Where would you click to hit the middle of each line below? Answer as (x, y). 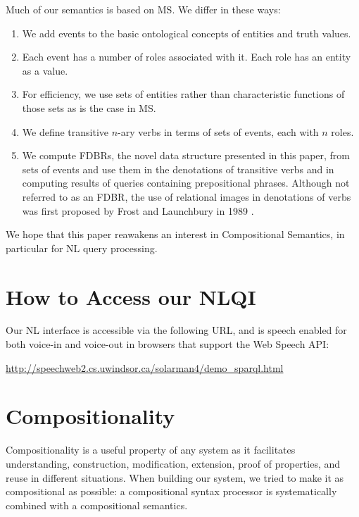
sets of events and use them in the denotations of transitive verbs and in (178, 169)
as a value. (45, 70)
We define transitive (65, 131)
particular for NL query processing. (82, 248)
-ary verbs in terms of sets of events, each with (218, 131)
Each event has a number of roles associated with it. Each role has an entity (187, 57)
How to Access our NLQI (131, 296)
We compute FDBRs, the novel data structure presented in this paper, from (186, 155)
